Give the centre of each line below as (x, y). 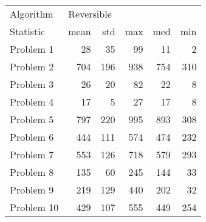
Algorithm (32, 14)
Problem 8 (32, 172)
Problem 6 (32, 137)
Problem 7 (32, 154)
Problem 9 (32, 190)
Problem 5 (32, 119)
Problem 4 (32, 102)
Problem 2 (32, 66)
